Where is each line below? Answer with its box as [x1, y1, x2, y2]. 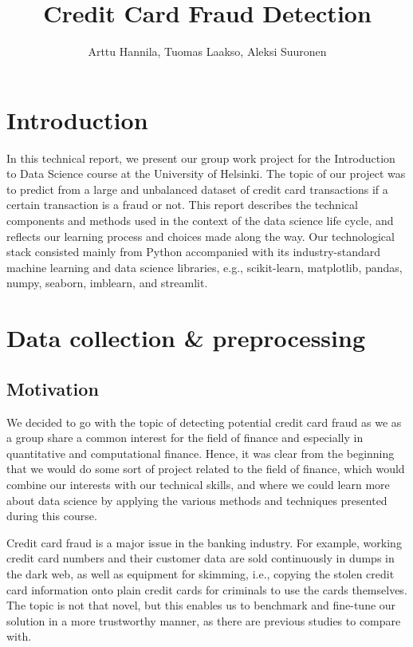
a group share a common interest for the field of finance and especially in [6, 429, 364, 446]
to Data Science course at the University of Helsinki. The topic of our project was [6, 165, 406, 182]
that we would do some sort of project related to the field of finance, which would [6, 460, 405, 477]
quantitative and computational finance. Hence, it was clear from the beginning [6, 444, 395, 461]
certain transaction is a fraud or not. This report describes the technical [6, 196, 358, 213]
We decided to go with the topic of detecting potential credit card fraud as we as [6, 413, 402, 430]
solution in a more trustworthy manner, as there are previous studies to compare [6, 612, 401, 629]
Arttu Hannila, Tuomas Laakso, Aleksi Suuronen [88, 43, 327, 60]
